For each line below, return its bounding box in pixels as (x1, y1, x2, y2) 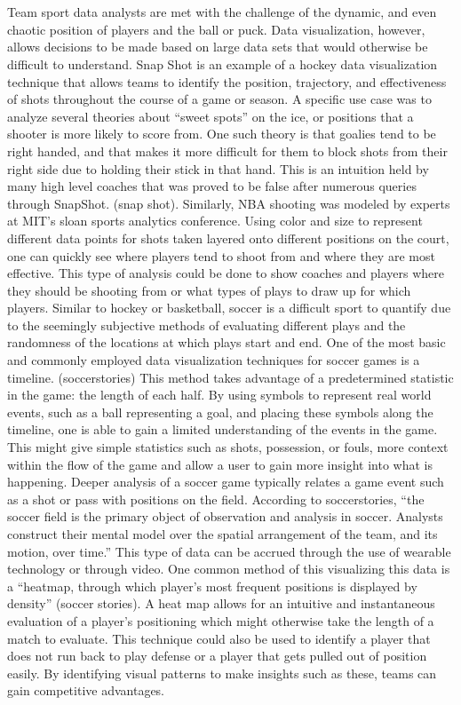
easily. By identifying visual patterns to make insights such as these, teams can (7, 663, 437, 682)
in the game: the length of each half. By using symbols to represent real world (7, 385, 432, 404)
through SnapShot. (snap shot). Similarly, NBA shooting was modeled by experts (7, 194, 450, 212)
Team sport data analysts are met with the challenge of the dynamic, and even (7, 3, 437, 21)
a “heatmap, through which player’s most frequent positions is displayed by (7, 576, 417, 595)
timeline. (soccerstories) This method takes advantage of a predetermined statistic (7, 368, 454, 386)
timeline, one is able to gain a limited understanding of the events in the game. (7, 420, 438, 439)
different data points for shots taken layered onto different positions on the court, (7, 228, 449, 247)
